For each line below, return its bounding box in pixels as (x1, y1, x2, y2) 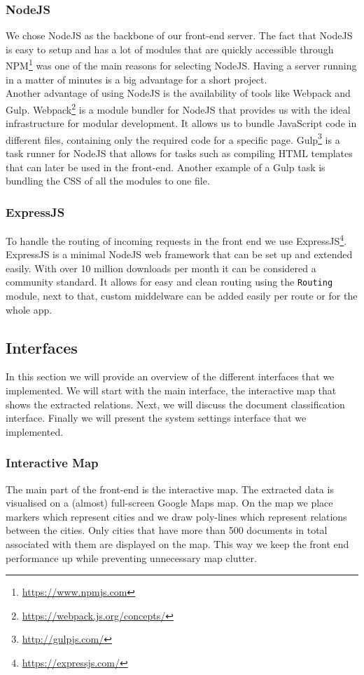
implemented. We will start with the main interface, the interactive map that (6, 383, 337, 398)
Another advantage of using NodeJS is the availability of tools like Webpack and (6, 86, 351, 100)
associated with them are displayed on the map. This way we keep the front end (6, 536, 349, 551)
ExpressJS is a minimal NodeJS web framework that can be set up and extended (6, 247, 353, 262)
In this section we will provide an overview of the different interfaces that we (6, 369, 335, 384)
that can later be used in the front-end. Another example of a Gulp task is (6, 159, 325, 174)
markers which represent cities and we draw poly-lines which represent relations (6, 509, 347, 523)
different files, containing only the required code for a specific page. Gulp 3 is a (6, 130, 340, 147)
